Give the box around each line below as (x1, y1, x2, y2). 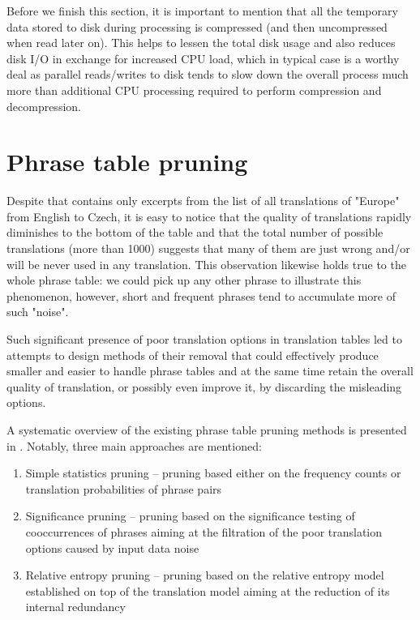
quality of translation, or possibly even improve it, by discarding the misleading (6, 378, 402, 395)
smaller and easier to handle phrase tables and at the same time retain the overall (6, 362, 414, 379)
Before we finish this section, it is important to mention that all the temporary (6, 2, 398, 19)
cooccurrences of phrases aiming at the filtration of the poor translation (25, 523, 383, 540)
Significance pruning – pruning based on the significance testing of (25, 507, 355, 524)
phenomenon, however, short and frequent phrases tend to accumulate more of (6, 287, 396, 304)
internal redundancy (25, 598, 126, 615)
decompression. (6, 97, 81, 114)
